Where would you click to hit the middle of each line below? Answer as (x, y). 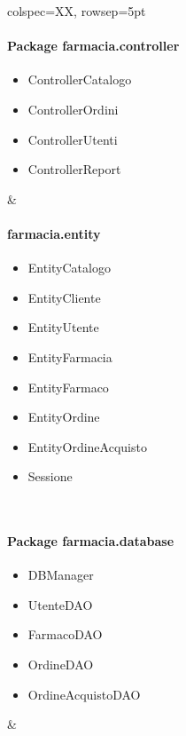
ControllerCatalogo (80, 79)
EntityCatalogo (69, 268)
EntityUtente (63, 327)
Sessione (50, 476)
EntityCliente (64, 297)
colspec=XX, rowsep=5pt (77, 11)
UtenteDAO (60, 604)
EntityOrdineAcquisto (87, 446)
